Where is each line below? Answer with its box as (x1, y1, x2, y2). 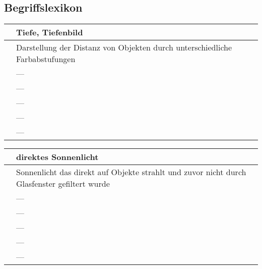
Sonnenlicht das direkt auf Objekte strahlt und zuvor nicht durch (16, 166, 246, 178)
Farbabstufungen (16, 53, 76, 65)
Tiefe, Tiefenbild (16, 26, 83, 38)
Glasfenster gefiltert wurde (16, 178, 110, 190)
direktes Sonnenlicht (16, 151, 99, 163)
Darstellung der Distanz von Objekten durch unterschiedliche (16, 41, 232, 53)
